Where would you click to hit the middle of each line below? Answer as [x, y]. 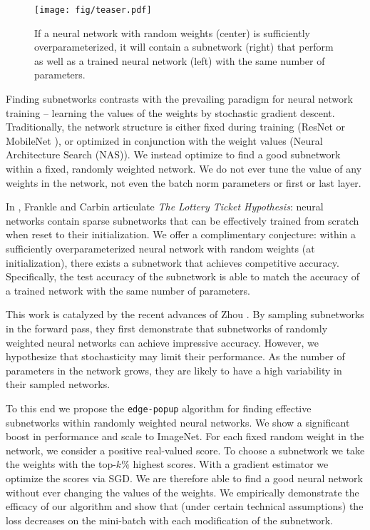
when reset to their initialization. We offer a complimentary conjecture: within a [181, 234]
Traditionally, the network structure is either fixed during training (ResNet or [176, 127]
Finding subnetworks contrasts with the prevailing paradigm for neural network [179, 99]
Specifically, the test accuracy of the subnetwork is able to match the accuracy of [183, 276]
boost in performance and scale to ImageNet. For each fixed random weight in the [185, 436]
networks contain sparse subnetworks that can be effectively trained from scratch [183, 220]
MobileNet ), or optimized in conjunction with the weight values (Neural [164, 140]
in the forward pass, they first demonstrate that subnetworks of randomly [167, 328]
